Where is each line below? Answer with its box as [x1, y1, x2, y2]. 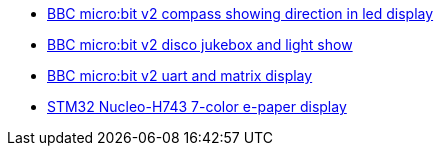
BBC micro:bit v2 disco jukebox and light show [47, 36, 353, 53]
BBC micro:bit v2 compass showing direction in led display [47, 5, 434, 22]
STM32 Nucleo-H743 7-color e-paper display [47, 98, 347, 115]
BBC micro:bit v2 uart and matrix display [47, 67, 313, 84]
